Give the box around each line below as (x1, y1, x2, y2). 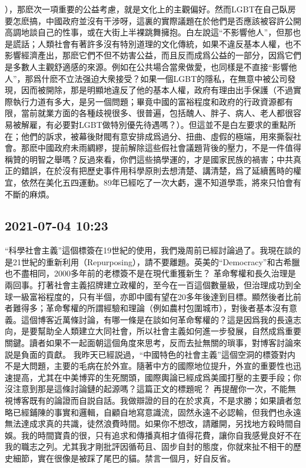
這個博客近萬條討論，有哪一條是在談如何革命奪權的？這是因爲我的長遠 (21, 313, 293, 325)
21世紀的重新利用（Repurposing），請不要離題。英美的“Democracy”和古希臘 (12, 255, 300, 268)
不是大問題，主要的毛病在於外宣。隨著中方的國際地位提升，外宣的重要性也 (5, 360, 293, 372)
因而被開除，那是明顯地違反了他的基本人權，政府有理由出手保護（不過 (21, 84, 293, 96)
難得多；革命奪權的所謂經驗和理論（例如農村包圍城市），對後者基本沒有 (12, 302, 289, 314)
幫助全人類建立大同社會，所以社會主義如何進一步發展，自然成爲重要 (37, 325, 301, 337)
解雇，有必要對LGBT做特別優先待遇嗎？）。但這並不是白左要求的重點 (21, 118, 288, 130)
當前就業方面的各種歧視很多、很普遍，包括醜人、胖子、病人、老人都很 (21, 107, 293, 119)
